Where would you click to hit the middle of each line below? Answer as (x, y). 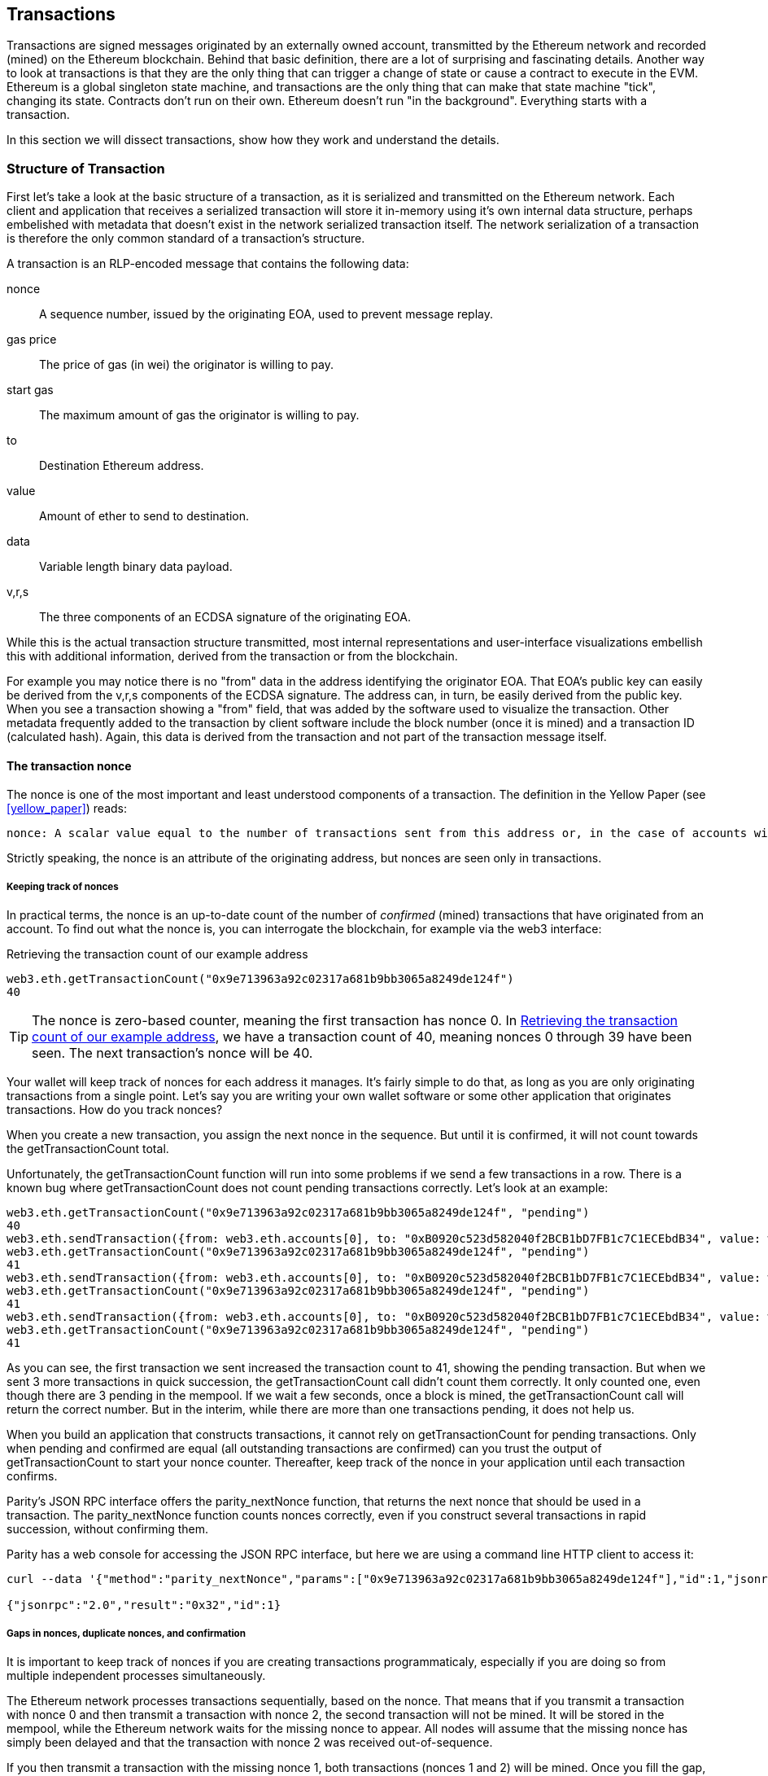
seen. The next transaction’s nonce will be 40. (172, 1053)
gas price (32, 340)
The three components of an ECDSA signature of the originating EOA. (225, 617)
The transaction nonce (69, 765)
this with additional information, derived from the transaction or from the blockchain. (232, 656)
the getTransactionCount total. (88, 1149)
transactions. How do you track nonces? (115, 1110)
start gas (30, 390)
